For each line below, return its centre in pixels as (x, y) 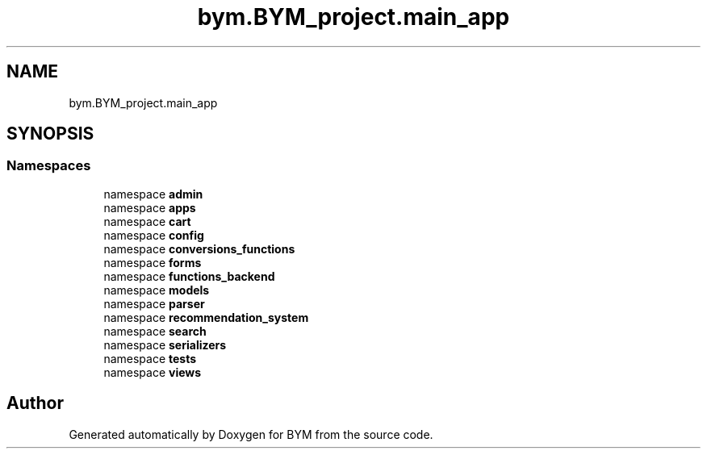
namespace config (154, 235)
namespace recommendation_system (206, 317)
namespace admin (153, 194)
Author (35, 403)
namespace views (153, 372)
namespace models (157, 290)
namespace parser (154, 303)
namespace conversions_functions (199, 248)
